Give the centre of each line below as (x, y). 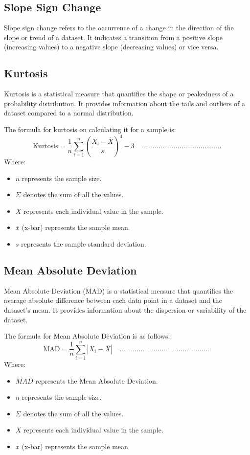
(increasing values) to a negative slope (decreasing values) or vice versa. (111, 47)
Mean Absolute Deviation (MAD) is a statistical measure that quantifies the (118, 290)
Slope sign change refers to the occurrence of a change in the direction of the (119, 28)
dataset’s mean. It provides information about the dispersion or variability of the (125, 310)
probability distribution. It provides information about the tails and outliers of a (125, 103)
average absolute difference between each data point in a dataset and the (113, 300)
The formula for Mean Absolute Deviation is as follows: (87, 336)
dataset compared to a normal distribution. (69, 113)
